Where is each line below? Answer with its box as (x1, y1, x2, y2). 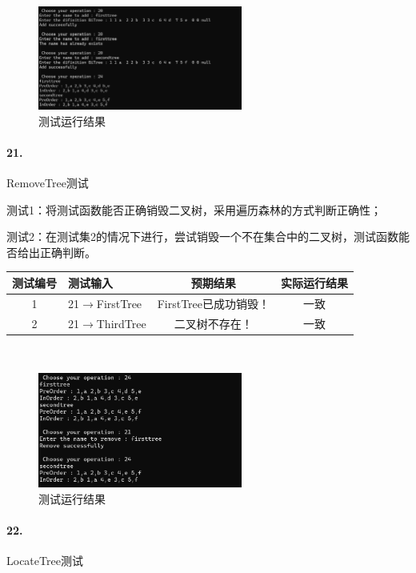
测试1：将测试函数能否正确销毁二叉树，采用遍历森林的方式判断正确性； (6, 201, 382, 218)
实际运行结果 (281, 274, 349, 291)
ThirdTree (96, 315, 146, 331)
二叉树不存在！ (174, 315, 253, 331)
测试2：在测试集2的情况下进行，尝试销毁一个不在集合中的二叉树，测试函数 (6, 228, 398, 245)
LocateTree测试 (6, 552, 83, 569)
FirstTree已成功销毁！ (157, 295, 270, 311)
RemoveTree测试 (6, 174, 89, 190)
